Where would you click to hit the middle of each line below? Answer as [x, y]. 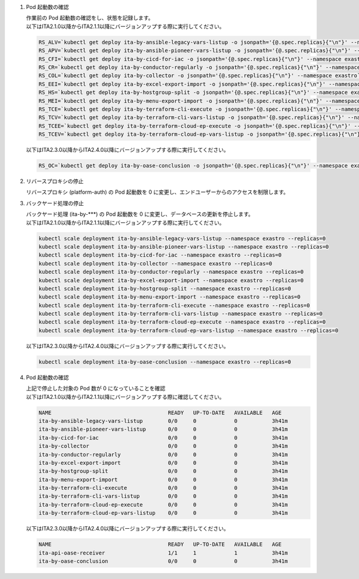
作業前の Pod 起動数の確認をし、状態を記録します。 [90, 18]
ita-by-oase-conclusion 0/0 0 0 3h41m [163, 561]
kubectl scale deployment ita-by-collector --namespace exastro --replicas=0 [155, 263]
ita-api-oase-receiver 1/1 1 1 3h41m [163, 553]
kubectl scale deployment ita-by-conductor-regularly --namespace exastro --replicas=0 [171, 272]
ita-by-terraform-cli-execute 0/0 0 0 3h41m [163, 488]
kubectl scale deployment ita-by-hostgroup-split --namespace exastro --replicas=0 [165, 288]
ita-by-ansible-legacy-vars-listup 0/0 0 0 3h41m [163, 421]
